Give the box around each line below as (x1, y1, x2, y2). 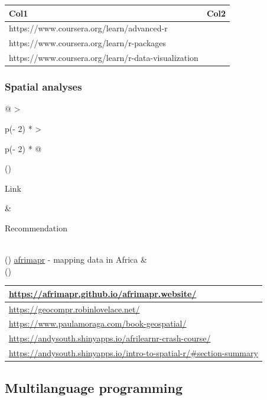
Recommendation (5, 221, 67, 234)
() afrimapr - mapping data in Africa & (5, 253, 147, 266)
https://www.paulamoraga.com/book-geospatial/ (9, 317, 187, 330)
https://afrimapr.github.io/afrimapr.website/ (9, 287, 197, 299)
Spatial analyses (5, 79, 82, 94)
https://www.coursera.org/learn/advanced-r (9, 22, 168, 34)
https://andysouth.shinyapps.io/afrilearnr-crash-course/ (9, 332, 211, 344)
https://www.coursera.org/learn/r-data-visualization (9, 51, 198, 64)
